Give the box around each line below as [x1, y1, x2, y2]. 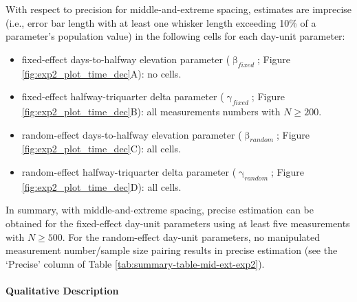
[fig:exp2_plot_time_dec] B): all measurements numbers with [21, 104, 281, 118]
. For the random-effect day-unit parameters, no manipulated [62, 229, 320, 244]
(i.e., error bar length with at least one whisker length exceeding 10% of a [6, 15, 316, 30]
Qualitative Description [6, 283, 119, 297]
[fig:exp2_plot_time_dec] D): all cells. [21, 179, 182, 194]
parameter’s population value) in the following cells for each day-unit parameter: [6, 29, 345, 43]
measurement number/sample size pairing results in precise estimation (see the [6, 243, 338, 257]
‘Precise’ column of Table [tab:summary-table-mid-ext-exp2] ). [6, 256, 265, 270]
